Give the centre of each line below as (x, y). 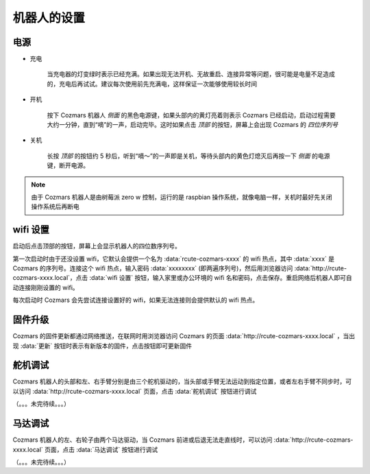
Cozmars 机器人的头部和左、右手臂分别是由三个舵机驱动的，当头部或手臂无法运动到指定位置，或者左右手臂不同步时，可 (182, 381)
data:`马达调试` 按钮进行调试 (118, 449)
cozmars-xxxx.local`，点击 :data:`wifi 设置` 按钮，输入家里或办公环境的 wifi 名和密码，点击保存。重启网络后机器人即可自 (182, 278)
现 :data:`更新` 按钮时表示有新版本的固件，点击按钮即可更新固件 (102, 346)
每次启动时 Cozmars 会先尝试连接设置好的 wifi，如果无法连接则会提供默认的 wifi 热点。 (136, 300)
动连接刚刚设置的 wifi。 (46, 287)
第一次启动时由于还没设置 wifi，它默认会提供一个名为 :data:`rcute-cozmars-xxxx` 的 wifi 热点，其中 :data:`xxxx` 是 (174, 259)
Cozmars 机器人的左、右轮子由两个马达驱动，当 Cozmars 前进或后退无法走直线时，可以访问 (143, 440)
